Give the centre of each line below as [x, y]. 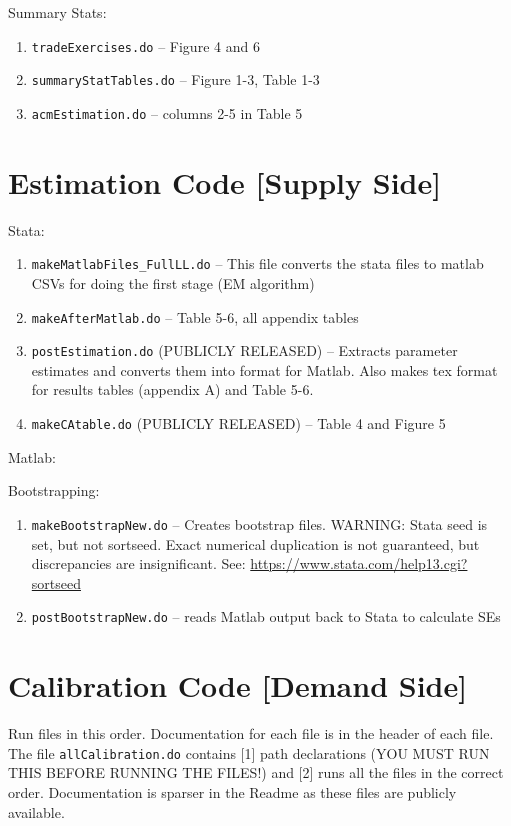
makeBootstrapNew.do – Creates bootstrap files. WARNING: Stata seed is [259, 523]
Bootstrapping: [54, 490]
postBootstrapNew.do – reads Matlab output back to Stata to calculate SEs [266, 616]
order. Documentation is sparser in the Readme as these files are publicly [232, 791]
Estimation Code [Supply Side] [225, 181]
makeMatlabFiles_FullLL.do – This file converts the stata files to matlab [257, 263]
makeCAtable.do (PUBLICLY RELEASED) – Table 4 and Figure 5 [238, 423]
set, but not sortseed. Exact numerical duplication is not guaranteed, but [255, 543]
